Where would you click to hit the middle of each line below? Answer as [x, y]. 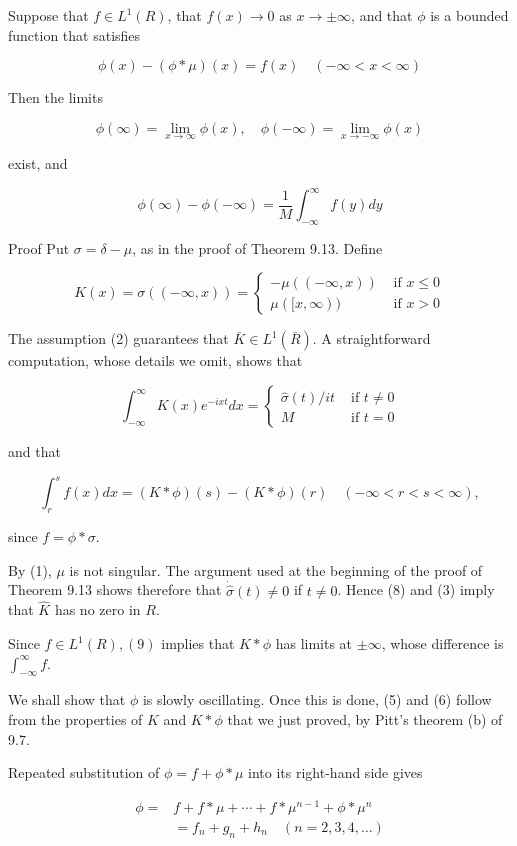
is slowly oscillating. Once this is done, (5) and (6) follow [317, 699]
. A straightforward [371, 338]
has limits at [314, 643]
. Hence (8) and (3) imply [416, 589]
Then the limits [55, 97]
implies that [198, 643]
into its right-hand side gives [335, 772]
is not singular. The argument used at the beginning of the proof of [276, 569]
